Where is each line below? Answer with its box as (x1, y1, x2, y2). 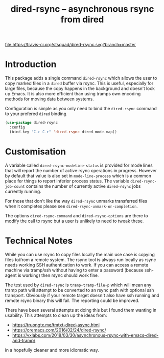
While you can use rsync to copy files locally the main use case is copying (5, 251, 155, 257)
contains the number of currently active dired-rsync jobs (26, 183, 141, 189)
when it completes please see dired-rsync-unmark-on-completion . (5, 203, 138, 209)
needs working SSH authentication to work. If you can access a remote (5, 262, 148, 268)
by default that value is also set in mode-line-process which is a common (5, 173, 152, 179)
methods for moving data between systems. (5, 96, 94, 102)
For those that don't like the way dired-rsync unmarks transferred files (5, 198, 148, 204)
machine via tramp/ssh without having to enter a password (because (5, 267, 143, 273)
